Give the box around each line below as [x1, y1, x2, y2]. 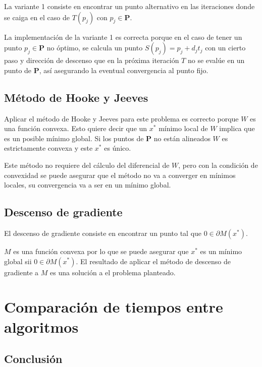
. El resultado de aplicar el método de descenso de [76, 256, 231, 266]
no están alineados [153, 133, 211, 143]
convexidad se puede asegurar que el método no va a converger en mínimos [4, 169, 236, 180]
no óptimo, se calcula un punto [46, 42, 143, 53]
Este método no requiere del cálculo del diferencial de [4, 159, 170, 170]
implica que [219, 123, 255, 134]
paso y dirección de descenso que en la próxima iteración [4, 55, 179, 66]
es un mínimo [200, 246, 242, 256]
